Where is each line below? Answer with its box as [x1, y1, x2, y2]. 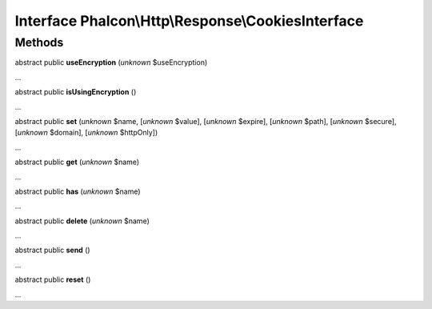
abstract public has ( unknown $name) [14, 187, 141, 196]
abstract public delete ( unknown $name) [14, 216, 150, 226]
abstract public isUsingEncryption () [14, 87, 137, 97]
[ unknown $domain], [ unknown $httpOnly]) [14, 128, 158, 138]
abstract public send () [14, 245, 91, 255]
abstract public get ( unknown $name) [14, 157, 140, 167]
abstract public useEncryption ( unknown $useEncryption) [14, 58, 208, 67]
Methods [14, 35, 64, 50]
